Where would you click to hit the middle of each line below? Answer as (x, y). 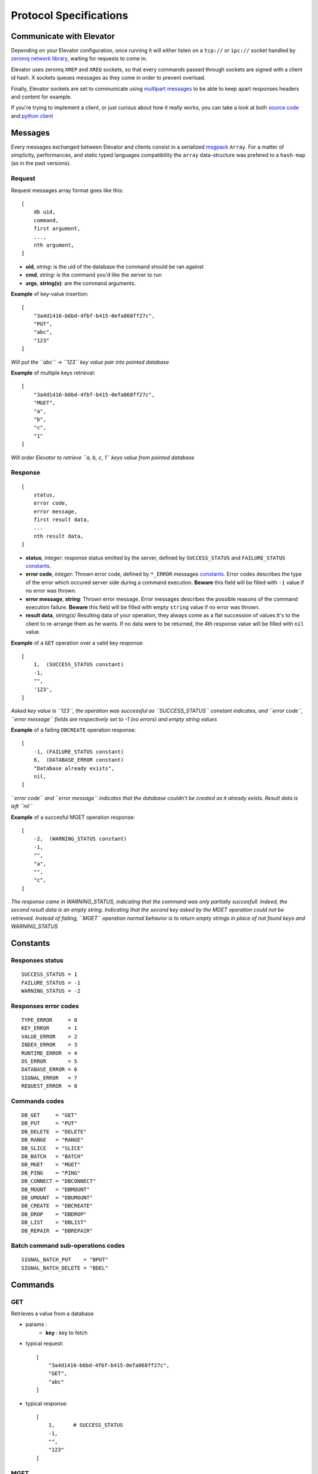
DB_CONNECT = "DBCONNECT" (59, 1181)
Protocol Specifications (69, 15)
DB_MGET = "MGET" (51, 1165)
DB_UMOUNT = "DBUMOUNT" (57, 1197)
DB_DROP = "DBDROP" (54, 1214)
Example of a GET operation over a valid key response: (77, 643)
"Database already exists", (74, 768)
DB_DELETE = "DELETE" (54, 1131)
